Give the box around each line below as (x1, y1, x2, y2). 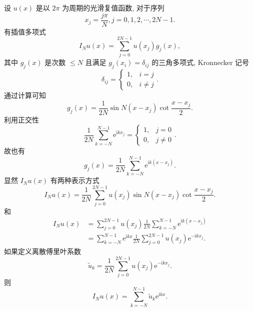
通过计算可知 (4, 90, 46, 100)
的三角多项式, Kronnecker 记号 (151, 57, 249, 67)
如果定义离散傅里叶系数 (4, 246, 81, 256)
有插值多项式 (4, 26, 46, 36)
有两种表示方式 (50, 175, 99, 185)
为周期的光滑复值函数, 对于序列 (62, 2, 164, 12)
